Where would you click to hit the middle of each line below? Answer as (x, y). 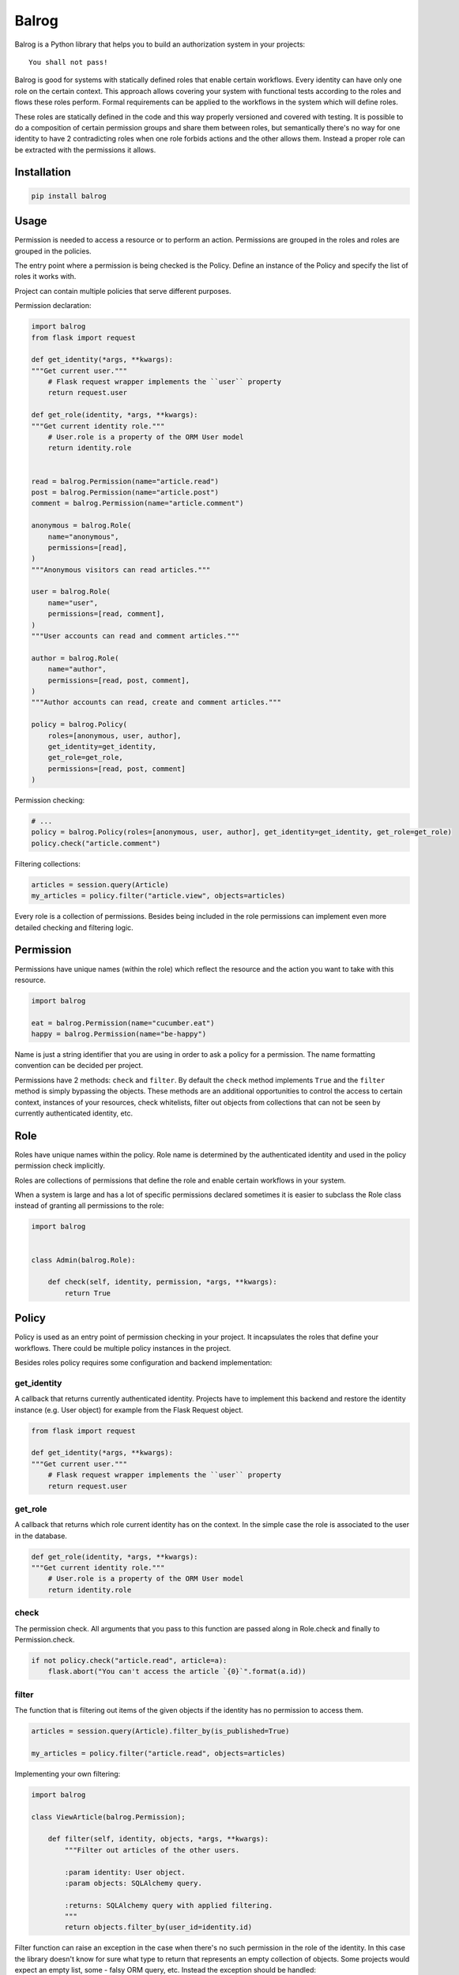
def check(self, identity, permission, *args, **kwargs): (162, 1282)
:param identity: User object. (125, 1872)
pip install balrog (69, 196)
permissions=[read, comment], (106, 614)
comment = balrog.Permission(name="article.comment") (137, 503)
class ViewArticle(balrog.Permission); (108, 1817)
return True (87, 1293)
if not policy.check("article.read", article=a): (129, 1660)
